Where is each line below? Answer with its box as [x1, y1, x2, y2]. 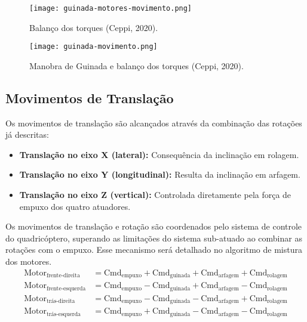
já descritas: [5, 128, 49, 141]
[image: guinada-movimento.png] [29, 42, 158, 51]
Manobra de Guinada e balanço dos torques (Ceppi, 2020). [29, 59, 244, 72]
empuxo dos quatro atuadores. [19, 200, 131, 212]
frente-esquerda [46, 285, 86, 292]
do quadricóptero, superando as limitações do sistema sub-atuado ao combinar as [5, 231, 302, 244]
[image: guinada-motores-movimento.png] [29, 4, 192, 13]
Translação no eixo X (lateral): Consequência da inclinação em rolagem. [19, 148, 299, 160]
